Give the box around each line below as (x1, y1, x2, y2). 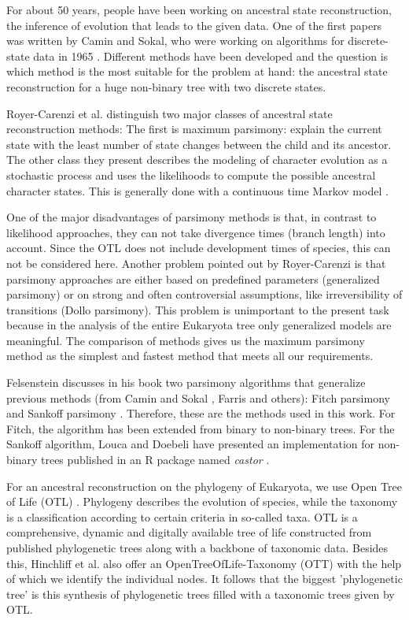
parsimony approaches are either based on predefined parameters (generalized (6, 270, 380, 287)
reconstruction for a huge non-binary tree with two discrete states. (6, 78, 326, 95)
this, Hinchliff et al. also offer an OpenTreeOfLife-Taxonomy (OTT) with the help (6, 555, 402, 571)
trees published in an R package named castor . (41, 451, 270, 468)
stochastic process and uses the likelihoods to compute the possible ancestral (6, 166, 376, 183)
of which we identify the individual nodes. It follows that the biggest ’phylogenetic (6, 570, 403, 587)
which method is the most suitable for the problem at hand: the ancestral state (6, 63, 388, 80)
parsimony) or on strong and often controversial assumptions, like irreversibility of (6, 286, 403, 303)
